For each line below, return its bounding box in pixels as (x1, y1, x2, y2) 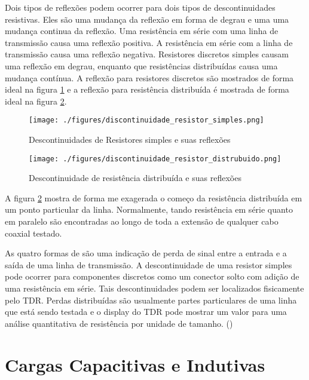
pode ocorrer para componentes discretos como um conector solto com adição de (5, 270, 299, 283)
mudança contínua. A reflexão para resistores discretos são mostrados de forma (5, 71, 294, 84)
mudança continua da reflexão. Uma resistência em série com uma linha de (5, 24, 279, 37)
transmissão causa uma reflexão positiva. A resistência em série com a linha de (5, 36, 293, 48)
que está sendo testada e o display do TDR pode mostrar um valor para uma (5, 305, 287, 318)
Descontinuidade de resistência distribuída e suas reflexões (29, 171, 241, 184)
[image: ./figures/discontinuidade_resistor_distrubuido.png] (29, 154, 282, 163)
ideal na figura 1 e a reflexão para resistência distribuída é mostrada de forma (5, 83, 289, 96)
